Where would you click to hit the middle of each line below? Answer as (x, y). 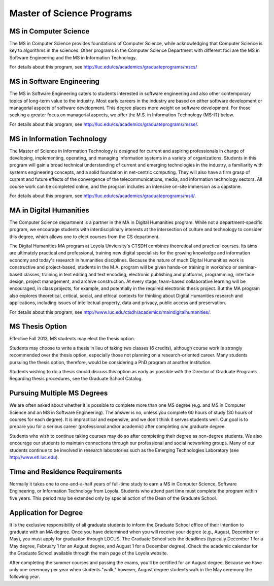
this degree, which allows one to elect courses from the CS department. (84, 237)
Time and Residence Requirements (66, 471)
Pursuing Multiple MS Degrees (59, 393)
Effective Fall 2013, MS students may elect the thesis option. (72, 339)
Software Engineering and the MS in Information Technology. (73, 57)
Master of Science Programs (71, 13)
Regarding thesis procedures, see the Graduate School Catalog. (76, 379)
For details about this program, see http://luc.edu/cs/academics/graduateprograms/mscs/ (103, 67)
